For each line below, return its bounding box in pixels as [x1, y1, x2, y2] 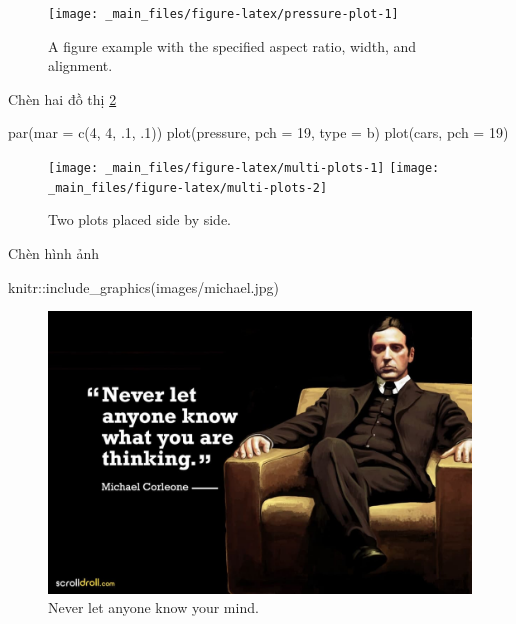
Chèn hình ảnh [8, 242, 100, 263]
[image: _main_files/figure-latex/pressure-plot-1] [48, 7, 399, 21]
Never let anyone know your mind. [48, 597, 259, 618]
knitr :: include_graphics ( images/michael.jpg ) [8, 276, 279, 297]
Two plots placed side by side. [48, 209, 231, 230]
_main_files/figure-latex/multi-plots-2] [48, 180, 328, 195]
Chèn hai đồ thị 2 [8, 88, 117, 109]
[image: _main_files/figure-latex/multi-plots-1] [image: [48, 161, 440, 176]
